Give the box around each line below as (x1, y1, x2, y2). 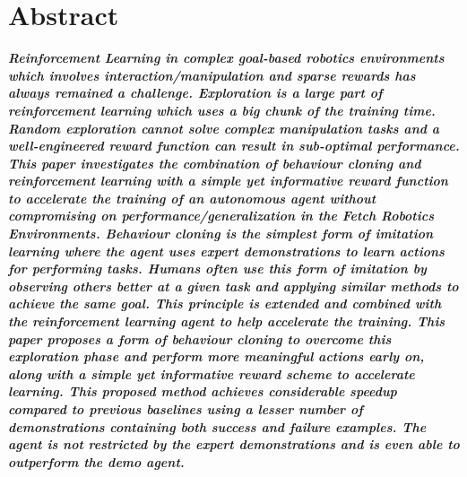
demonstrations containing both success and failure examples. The (8, 417, 427, 436)
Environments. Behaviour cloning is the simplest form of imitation (8, 224, 434, 243)
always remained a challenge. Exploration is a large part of (8, 83, 383, 102)
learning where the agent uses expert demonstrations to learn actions (8, 241, 445, 260)
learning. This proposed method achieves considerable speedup (8, 382, 397, 401)
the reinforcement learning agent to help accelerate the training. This (8, 312, 445, 331)
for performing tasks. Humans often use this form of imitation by (8, 259, 427, 278)
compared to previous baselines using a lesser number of (8, 400, 363, 418)
